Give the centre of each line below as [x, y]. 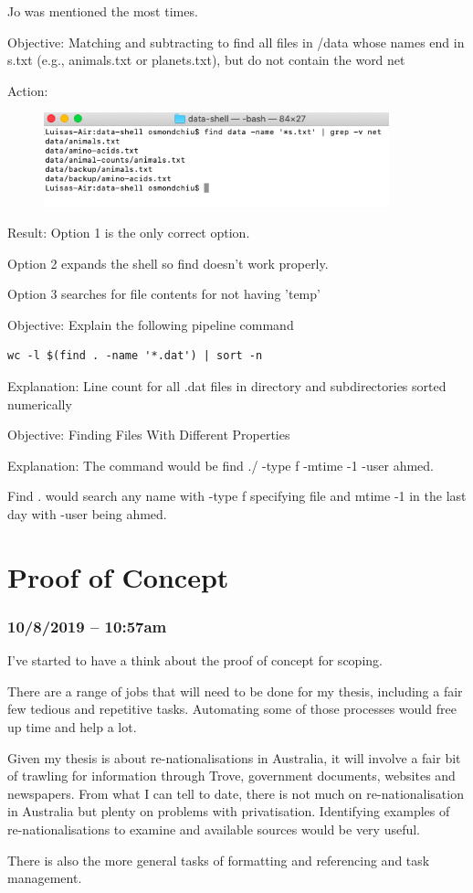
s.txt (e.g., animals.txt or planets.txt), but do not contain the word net [206, 60]
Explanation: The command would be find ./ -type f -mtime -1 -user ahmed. [221, 465]
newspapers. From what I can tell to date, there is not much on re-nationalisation [236, 793]
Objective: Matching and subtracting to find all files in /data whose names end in [236, 42]
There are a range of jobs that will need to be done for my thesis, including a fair [235, 691]
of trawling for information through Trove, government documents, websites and [231, 776]
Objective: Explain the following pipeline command [151, 324]
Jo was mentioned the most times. [103, 11]
